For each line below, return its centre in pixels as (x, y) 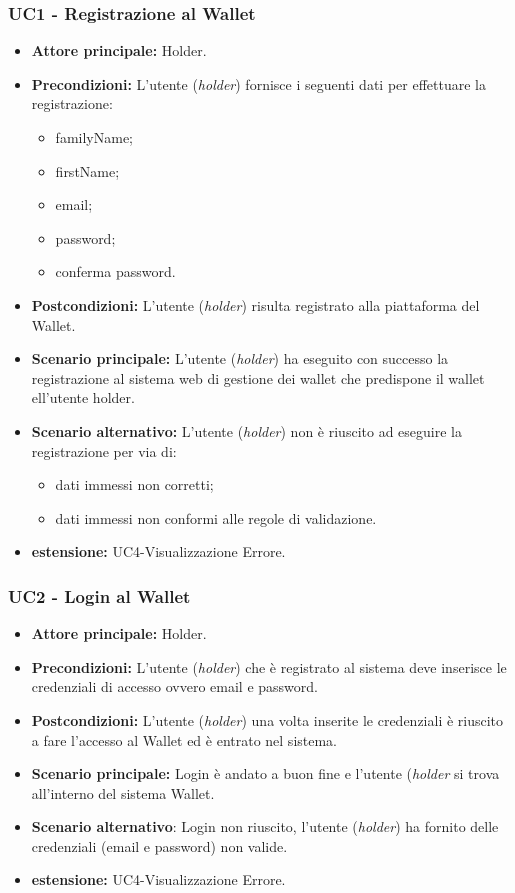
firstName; (87, 170)
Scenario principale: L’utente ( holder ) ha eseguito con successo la (240, 358)
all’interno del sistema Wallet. (123, 792)
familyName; (94, 137)
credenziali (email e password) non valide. (159, 845)
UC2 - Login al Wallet (99, 595)
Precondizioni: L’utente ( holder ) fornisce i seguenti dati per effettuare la (258, 83)
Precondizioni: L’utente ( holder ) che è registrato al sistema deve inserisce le (269, 666)
